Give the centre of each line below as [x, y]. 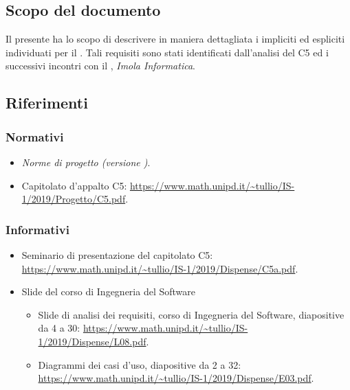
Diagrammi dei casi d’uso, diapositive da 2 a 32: [140, 364]
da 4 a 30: [59, 328]
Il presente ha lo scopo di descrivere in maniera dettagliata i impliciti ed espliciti [175, 39]
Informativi [37, 229]
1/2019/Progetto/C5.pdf [74, 199]
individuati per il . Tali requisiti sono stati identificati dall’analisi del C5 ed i [167, 52]
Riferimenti [47, 103]
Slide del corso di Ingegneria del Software [108, 291]
